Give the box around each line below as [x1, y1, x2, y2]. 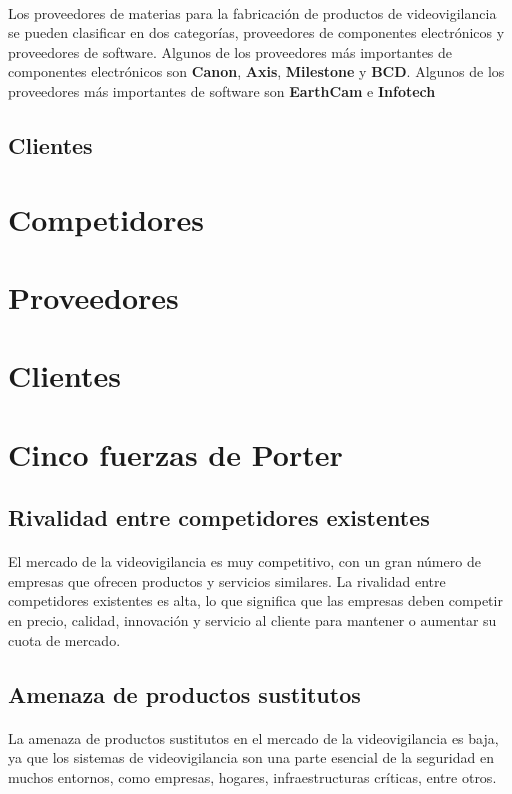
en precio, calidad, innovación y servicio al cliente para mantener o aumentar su [8, 610, 497, 630]
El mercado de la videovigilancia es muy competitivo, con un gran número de [8, 551, 481, 572]
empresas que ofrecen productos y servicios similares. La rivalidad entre [8, 570, 446, 591]
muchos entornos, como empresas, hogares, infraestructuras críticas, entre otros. [8, 766, 497, 787]
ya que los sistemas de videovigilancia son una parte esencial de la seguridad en [8, 747, 494, 768]
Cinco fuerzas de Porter [8, 433, 343, 474]
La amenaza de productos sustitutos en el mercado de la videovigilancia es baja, [8, 727, 499, 748]
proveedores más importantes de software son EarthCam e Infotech [8, 80, 436, 101]
